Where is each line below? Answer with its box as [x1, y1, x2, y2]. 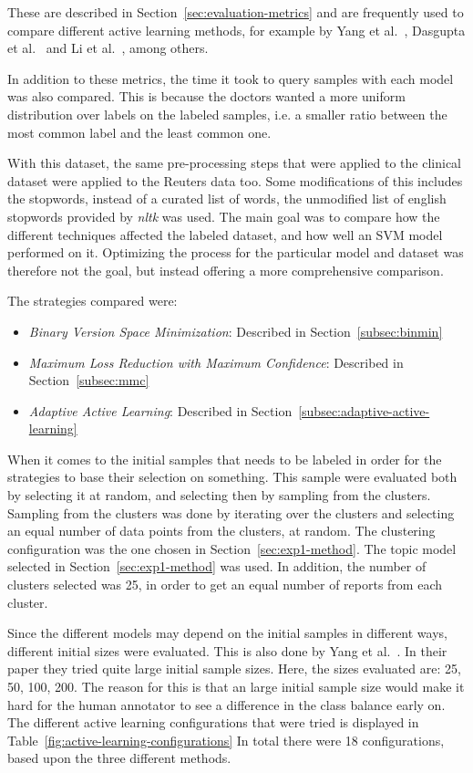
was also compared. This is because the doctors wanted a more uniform [7, 87, 406, 106]
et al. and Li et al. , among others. [7, 38, 209, 57]
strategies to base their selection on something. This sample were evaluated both [7, 467, 458, 486]
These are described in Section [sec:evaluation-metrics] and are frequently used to [7, 3, 464, 21]
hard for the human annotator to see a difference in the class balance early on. [7, 695, 446, 714]
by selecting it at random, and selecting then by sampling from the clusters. [7, 486, 431, 505]
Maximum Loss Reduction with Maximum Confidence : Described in [28, 352, 404, 371]
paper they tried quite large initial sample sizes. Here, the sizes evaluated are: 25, [7, 659, 461, 678]
